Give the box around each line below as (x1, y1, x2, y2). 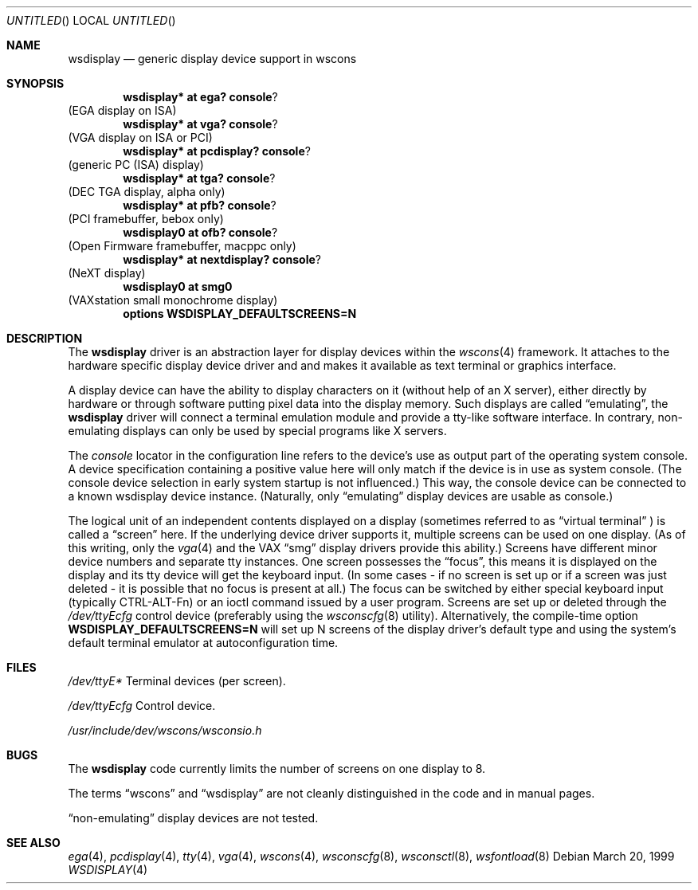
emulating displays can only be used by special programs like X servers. (68, 424, 447, 437)
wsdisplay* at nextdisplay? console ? (123, 253, 321, 266)
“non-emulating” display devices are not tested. (68, 811, 319, 825)
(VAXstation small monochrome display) (68, 293, 278, 307)
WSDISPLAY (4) (68, 863, 148, 876)
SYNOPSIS (6, 76, 65, 90)
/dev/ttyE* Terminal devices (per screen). (68, 674, 286, 688)
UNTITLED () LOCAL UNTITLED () (6, 14, 176, 27)
